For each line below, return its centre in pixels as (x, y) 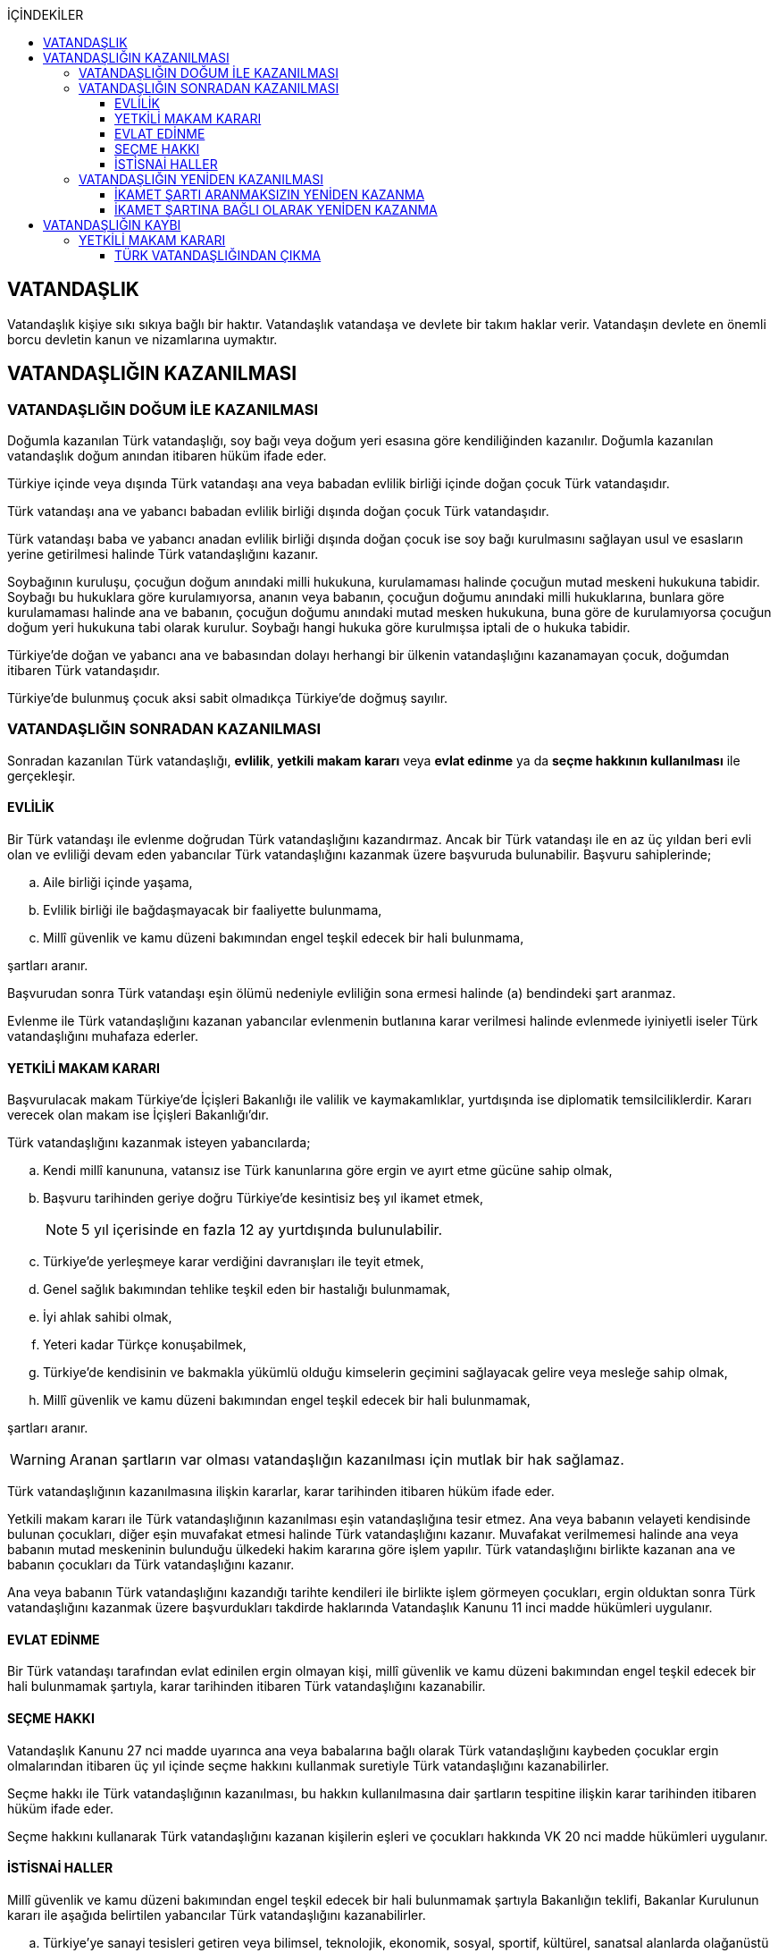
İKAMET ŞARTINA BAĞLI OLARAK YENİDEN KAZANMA (276, 210)
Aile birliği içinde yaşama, (118, 883)
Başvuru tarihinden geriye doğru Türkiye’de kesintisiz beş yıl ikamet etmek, (263, 1198)
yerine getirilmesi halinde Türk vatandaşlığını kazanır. (163, 554)
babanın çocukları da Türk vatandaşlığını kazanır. (151, 1565)
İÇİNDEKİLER (46, 15)
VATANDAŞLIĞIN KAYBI (112, 225)
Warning (38, 1460)
